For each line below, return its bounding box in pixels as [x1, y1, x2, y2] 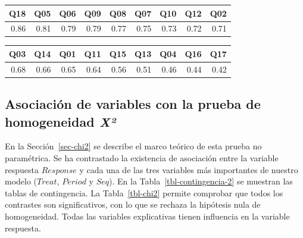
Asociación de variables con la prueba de [5, 95, 261, 113]
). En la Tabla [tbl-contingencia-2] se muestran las [109, 175, 293, 187]
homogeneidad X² [5, 112, 116, 130]
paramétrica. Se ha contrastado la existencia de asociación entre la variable [5, 152, 279, 164]
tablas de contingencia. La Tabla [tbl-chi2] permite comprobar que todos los [5, 186, 283, 199]
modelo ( [5, 175, 38, 187]
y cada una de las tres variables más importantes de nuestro [79, 163, 298, 176]
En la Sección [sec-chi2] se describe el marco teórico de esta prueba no [5, 140, 262, 152]
